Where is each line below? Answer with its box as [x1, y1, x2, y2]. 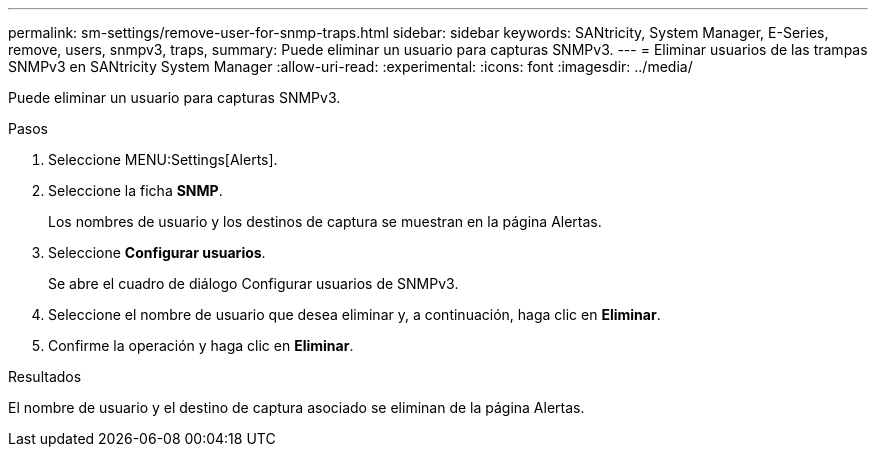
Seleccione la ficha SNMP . [48, 182, 223, 199]
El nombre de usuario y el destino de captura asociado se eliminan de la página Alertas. [8, 399, 585, 416]
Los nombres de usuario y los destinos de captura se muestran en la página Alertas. [48, 213, 602, 230]
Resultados [8, 368, 82, 385]
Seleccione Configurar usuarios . [48, 244, 266, 261]
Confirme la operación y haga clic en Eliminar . [48, 337, 354, 354]
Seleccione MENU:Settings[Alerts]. [48, 151, 278, 168]
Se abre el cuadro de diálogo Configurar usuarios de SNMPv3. [48, 275, 459, 292]
